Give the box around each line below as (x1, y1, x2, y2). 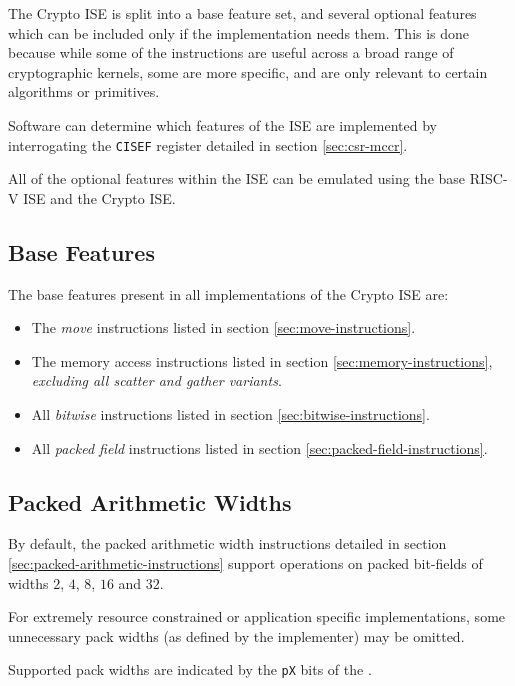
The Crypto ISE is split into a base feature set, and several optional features (8, 3, 477, 23)
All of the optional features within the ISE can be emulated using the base (8, 168, 466, 189)
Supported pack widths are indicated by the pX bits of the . (8, 659, 372, 680)
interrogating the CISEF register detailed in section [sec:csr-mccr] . (8, 134, 408, 155)
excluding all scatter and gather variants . (31, 370, 282, 391)
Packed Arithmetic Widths (8, 486, 292, 517)
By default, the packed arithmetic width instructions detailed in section (8, 533, 447, 554)
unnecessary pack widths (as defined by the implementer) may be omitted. (8, 625, 465, 646)
